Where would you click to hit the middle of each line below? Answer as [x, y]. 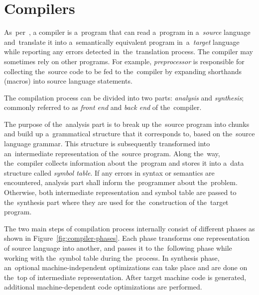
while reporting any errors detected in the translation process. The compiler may [129, 51]
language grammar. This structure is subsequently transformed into [107, 144]
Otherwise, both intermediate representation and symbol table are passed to [120, 192]
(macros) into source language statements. [68, 81]
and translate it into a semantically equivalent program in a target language [122, 42]
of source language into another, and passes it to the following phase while [118, 248]
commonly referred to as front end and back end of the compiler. [103, 107]
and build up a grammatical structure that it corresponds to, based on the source [129, 134]
